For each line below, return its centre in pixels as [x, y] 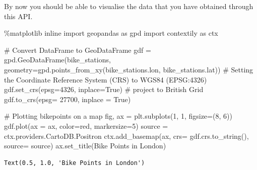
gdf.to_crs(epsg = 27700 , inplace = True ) [68, 99]
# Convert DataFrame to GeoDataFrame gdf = [78, 50]
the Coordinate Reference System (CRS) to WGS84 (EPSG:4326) [106, 79]
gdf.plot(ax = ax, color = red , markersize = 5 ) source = [86, 125]
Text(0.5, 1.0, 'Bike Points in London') [75, 163]
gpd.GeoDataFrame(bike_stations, [57, 60]
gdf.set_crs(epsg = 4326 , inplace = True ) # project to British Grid [104, 89]
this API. [18, 16]
